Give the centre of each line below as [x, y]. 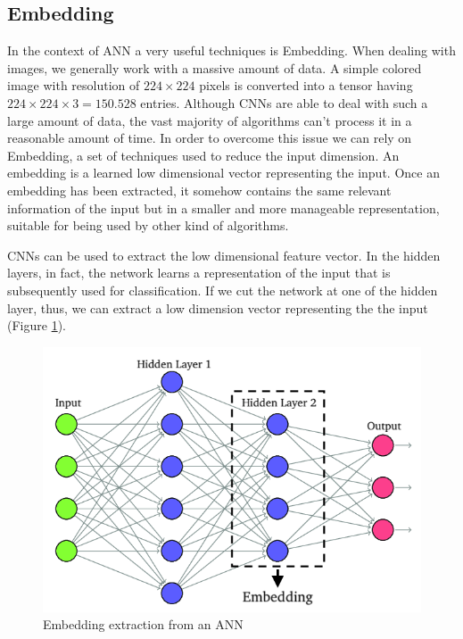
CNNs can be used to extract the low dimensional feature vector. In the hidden [224, 255]
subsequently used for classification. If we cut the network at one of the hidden [223, 290]
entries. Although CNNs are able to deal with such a [284, 102]
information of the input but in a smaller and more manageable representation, [223, 207]
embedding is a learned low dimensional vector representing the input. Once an [223, 173]
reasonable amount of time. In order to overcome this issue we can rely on [210, 138]
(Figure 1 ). [37, 325]
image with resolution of [74, 85]
